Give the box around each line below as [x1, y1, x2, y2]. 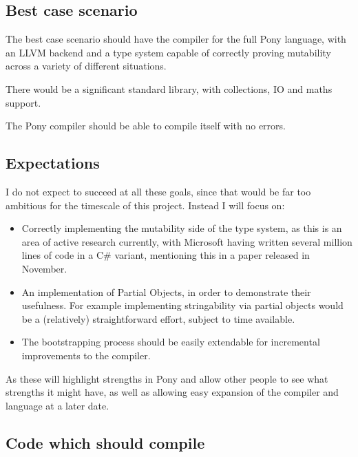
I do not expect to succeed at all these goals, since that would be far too [6, 184, 311, 198]
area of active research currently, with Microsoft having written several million [21, 234, 352, 248]
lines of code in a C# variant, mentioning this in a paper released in [21, 248, 310, 262]
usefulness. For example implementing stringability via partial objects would [21, 298, 344, 312]
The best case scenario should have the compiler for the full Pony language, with [6, 32, 346, 46]
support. [6, 95, 41, 109]
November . [21, 261, 67, 275]
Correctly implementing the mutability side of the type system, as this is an [21, 221, 342, 235]
